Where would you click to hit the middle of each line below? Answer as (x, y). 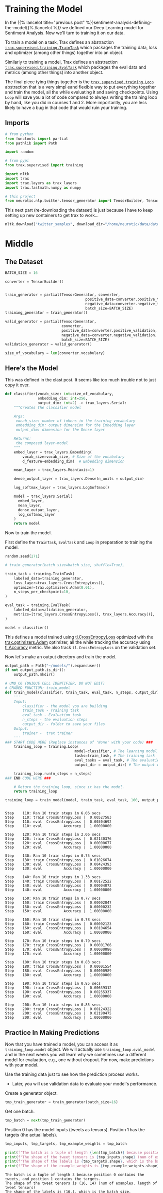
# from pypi (17, 161)
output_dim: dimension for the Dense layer (60, 430)
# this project (20, 196)
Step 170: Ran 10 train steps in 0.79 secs (53, 941)
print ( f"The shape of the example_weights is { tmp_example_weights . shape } (82, 1166)
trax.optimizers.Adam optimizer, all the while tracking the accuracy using (78, 642)
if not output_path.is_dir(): (36, 670)
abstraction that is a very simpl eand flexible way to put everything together (81, 87)
